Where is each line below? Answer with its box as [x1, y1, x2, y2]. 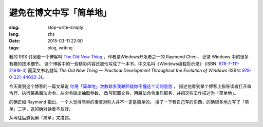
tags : [9, 44, 20, 51]
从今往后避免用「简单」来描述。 [9, 115, 73, 121]
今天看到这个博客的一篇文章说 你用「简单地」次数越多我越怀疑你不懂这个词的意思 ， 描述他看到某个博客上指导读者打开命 [9, 83, 252, 89]
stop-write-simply [47, 24, 84, 30]
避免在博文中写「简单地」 [9, 7, 112, 18]
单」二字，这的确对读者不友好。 [9, 106, 73, 112]
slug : [9, 24, 19, 30]
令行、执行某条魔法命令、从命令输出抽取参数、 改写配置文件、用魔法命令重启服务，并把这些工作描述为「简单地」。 [9, 90, 239, 96]
